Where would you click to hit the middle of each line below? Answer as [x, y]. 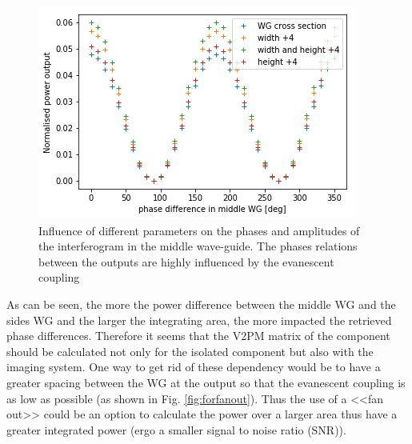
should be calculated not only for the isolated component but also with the [190, 351]
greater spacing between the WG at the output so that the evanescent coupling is [206, 382]
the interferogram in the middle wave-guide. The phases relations [198, 246]
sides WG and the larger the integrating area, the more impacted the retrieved [199, 320]
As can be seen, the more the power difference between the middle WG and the [201, 304]
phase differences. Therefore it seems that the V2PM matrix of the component [198, 336]
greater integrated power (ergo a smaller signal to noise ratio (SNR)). [176, 429]
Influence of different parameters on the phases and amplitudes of [199, 230]
